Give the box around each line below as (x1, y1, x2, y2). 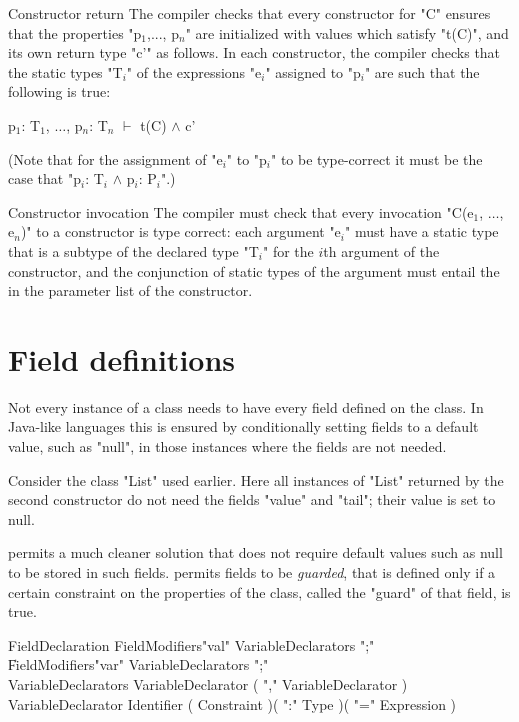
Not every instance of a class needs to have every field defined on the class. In (8, 396, 484, 417)
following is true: (8, 81, 111, 102)
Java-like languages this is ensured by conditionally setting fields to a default (8, 416, 479, 437)
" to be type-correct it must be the (271, 148, 483, 169)
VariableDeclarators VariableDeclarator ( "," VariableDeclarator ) (8, 673, 408, 694)
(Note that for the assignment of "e (8, 148, 223, 169)
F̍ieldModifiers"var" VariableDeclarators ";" (8, 654, 269, 675)
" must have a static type (345, 221, 499, 242)
